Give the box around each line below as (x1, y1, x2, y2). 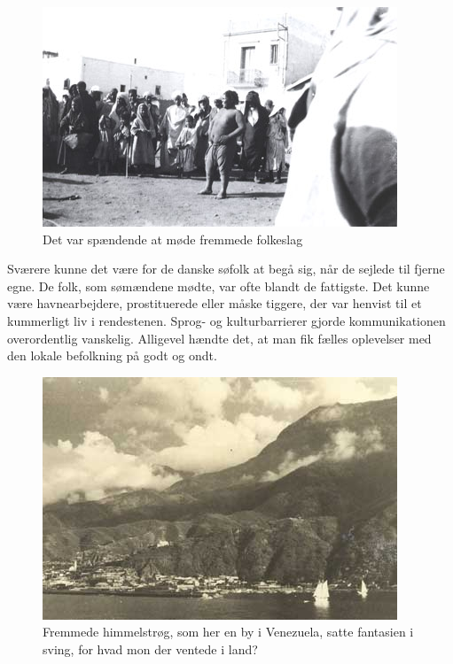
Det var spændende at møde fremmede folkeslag (43, 229, 303, 248)
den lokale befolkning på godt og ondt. (7, 346, 217, 365)
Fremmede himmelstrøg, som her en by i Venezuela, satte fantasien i (43, 622, 414, 641)
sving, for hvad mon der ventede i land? (43, 639, 258, 658)
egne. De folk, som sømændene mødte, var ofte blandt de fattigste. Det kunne (7, 276, 430, 295)
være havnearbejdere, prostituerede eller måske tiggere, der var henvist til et (7, 294, 422, 313)
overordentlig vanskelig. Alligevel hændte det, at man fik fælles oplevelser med (7, 328, 432, 347)
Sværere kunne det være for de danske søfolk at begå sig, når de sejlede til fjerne (7, 259, 445, 278)
